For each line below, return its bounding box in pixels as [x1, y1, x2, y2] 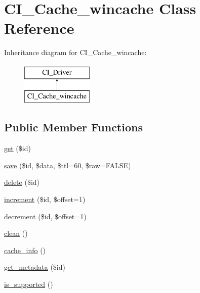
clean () [4, 228, 28, 238]
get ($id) [4, 143, 31, 154]
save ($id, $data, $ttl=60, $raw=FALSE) [4, 160, 131, 170]
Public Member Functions [4, 119, 143, 135]
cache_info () [4, 245, 46, 255]
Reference [4, 18, 74, 38]
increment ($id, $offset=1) [4, 194, 86, 205]
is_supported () [4, 279, 53, 289]
